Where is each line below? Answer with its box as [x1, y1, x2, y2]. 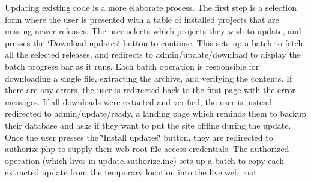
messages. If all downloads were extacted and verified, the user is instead [5, 95, 273, 108]
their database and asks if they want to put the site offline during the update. [5, 118, 291, 131]
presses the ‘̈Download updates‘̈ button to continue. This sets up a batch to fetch [5, 36, 303, 49]
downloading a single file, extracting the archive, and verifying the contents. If [5, 71, 292, 84]
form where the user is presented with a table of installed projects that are [5, 13, 279, 25]
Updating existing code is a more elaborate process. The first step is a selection [5, 1, 297, 13]
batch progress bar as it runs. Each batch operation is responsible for [5, 59, 259, 72]
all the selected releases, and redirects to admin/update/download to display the [5, 48, 301, 61]
